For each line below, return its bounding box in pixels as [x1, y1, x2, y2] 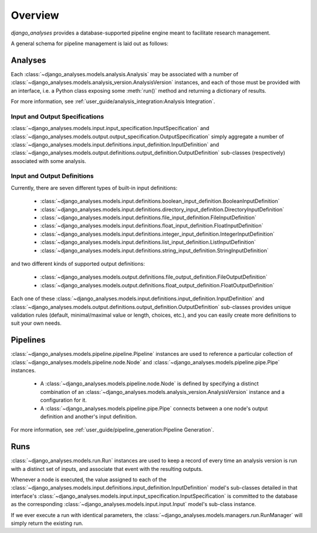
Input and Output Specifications [11, 112, 104, 120]
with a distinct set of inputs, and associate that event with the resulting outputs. [11, 465, 203, 472]
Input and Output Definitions [11, 172, 94, 180]
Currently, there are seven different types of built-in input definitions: [11, 184, 178, 191]
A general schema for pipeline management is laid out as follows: [11, 40, 168, 47]
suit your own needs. [11, 320, 62, 327]
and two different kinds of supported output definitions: [11, 260, 145, 267]
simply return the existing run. [11, 520, 83, 527]
